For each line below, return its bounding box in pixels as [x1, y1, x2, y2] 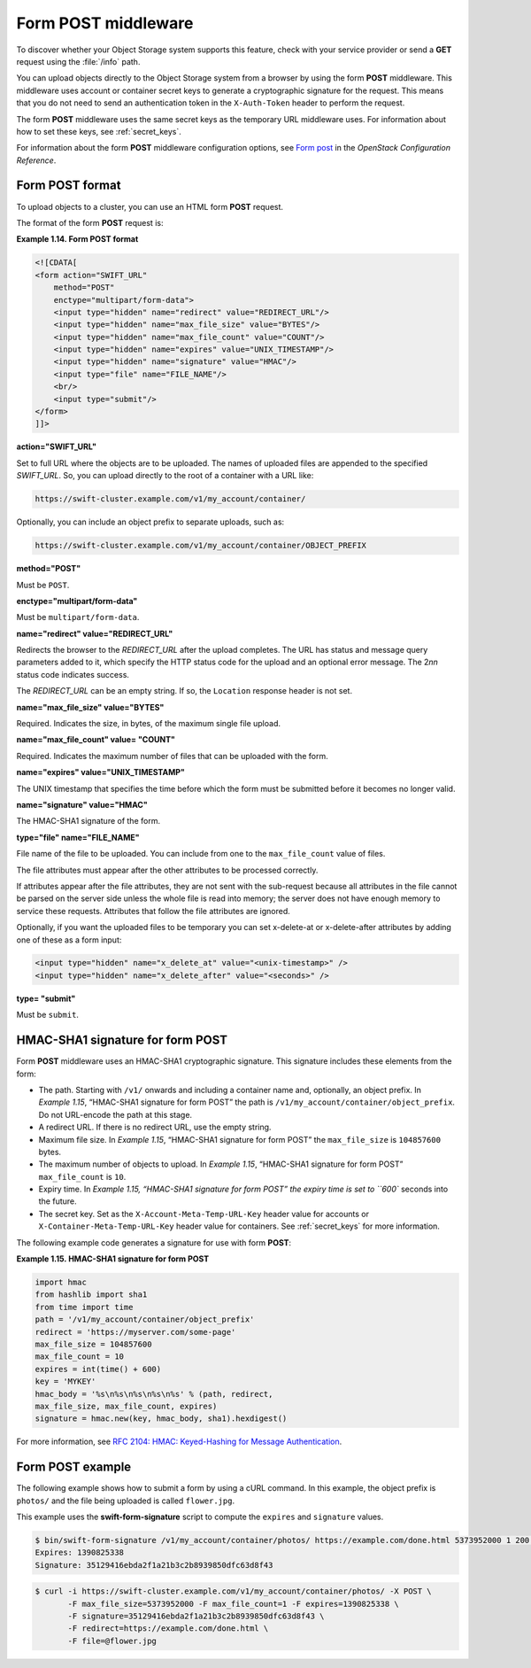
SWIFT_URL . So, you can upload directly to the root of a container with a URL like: [16, 470, 314, 481]
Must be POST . [16, 579, 70, 590]
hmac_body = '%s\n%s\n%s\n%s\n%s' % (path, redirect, [35, 1389, 273, 1399]
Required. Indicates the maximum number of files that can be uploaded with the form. [16, 750, 329, 761]
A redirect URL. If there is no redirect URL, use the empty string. [38, 1121, 272, 1133]
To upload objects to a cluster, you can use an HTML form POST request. [16, 201, 283, 212]
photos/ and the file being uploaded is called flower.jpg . [16, 1495, 235, 1506]
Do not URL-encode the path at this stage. [38, 1109, 193, 1120]
